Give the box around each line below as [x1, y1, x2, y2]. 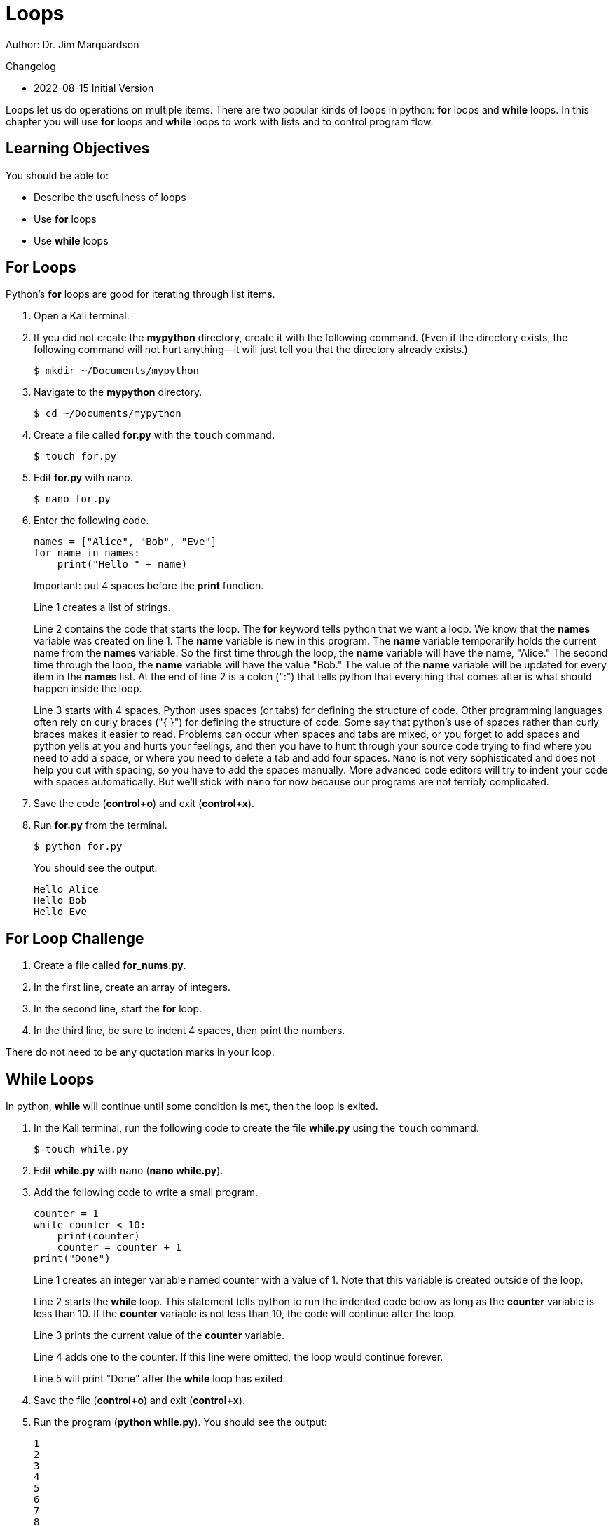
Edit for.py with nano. [34, 472, 133, 484]
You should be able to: [6, 169, 109, 181]
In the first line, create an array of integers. [34, 981, 230, 994]
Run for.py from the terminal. [34, 819, 167, 832]
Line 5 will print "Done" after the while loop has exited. [34, 1373, 286, 1385]
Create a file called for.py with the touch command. [34, 429, 275, 441]
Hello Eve [34, 906, 87, 918]
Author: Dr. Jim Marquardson [6, 38, 139, 50]
